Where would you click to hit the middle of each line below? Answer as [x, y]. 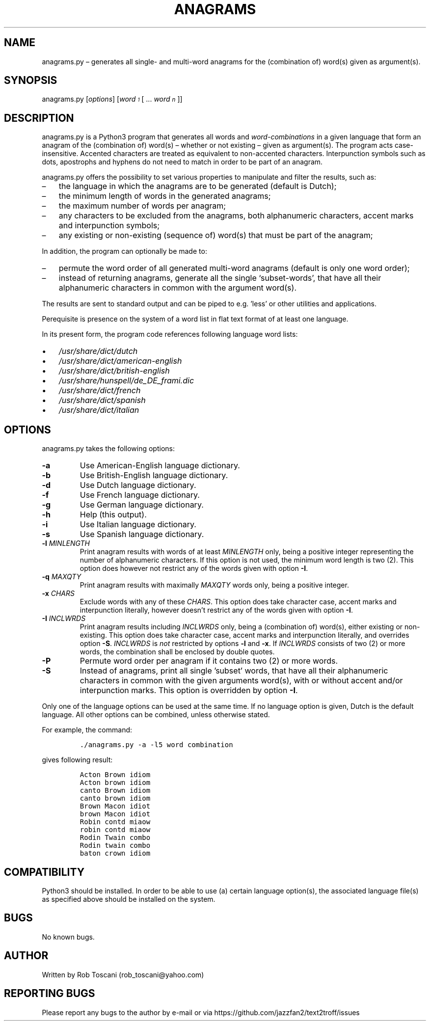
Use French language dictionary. [140, 495]
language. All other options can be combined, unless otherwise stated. [156, 715]
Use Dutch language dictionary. [138, 485]
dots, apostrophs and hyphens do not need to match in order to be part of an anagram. [182, 162]
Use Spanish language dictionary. [142, 534]
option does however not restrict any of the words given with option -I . [194, 568]
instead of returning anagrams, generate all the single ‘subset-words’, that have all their [220, 278]
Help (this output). [113, 515]
